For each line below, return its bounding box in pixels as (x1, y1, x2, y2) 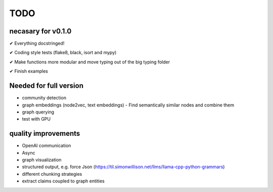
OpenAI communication (22, 142, 71, 149)
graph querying (22, 109, 55, 115)
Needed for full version (9, 82, 83, 90)
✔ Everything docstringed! (9, 41, 65, 47)
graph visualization (22, 157, 62, 163)
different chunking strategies (22, 171, 82, 177)
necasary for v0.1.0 (9, 27, 72, 35)
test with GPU (22, 116, 51, 122)
